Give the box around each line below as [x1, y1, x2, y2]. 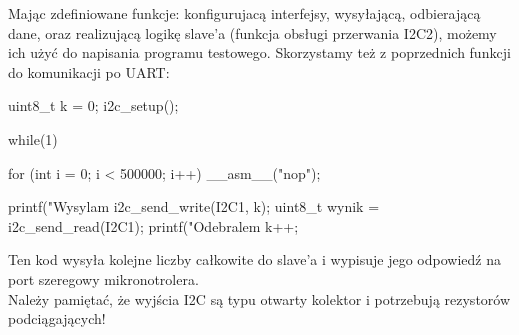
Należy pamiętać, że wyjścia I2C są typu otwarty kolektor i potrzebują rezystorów [8, 288, 511, 309]
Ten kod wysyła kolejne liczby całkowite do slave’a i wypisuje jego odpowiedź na [8, 249, 501, 270]
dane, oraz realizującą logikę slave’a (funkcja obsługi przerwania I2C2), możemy [8, 22, 497, 43]
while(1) [8, 128, 58, 149]
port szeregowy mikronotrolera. [8, 268, 199, 289]
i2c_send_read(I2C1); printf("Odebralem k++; [8, 215, 299, 236]
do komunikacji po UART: [8, 61, 170, 82]
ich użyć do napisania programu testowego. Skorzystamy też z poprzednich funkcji [8, 42, 511, 63]
